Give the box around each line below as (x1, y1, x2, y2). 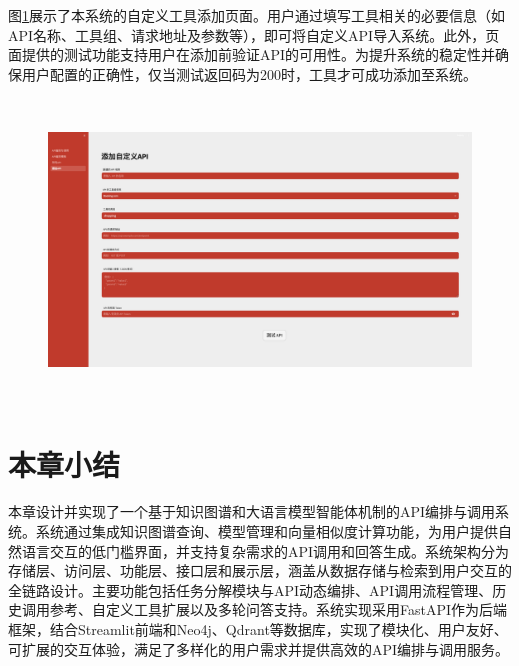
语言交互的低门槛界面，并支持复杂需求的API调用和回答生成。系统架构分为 (21, 540, 510, 561)
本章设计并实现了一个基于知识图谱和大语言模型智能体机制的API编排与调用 (8, 501, 496, 522)
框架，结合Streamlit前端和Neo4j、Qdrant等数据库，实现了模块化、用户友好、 (8, 619, 508, 640)
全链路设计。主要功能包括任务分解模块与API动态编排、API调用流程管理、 (8, 579, 493, 600)
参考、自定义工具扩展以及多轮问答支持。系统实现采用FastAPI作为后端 (49, 599, 508, 620)
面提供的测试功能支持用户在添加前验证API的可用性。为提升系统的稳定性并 (8, 44, 496, 65)
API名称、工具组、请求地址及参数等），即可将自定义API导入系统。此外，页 (8, 24, 500, 45)
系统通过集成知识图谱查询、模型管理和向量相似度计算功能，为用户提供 (35, 521, 498, 542)
